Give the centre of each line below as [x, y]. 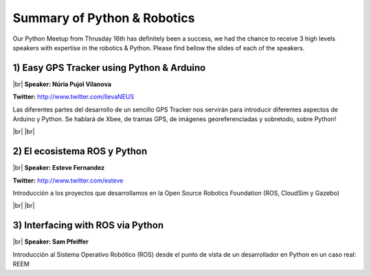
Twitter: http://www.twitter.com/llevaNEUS [73, 97]
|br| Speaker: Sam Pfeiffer [50, 242]
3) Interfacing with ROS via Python [88, 225]
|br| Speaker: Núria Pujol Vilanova [62, 84]
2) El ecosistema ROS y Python [80, 151]
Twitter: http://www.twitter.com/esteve [68, 180]
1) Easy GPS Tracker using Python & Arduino [109, 68]
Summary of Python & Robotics [104, 18]
